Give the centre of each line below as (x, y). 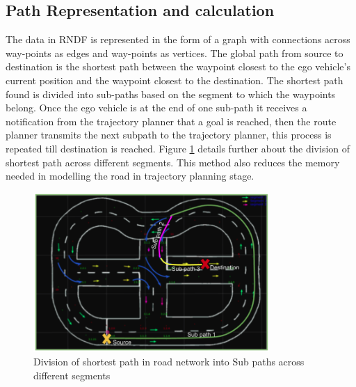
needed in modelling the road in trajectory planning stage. (130, 176)
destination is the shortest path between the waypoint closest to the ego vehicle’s (178, 66)
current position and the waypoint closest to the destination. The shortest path (175, 80)
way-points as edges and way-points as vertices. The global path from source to (175, 53)
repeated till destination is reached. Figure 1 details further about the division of (178, 148)
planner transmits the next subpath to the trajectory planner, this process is (169, 135)
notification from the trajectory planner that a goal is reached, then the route (171, 121)
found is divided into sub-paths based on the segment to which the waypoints (171, 94)
